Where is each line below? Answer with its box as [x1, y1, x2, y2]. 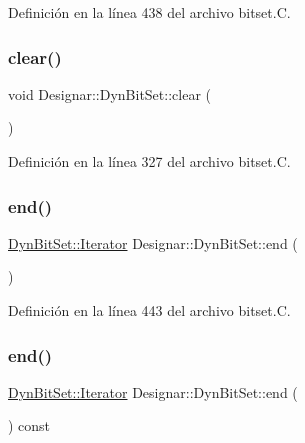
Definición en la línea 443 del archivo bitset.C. [8, 300, 291, 320]
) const [8, 415, 51, 436]
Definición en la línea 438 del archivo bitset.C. [8, 2, 291, 22]
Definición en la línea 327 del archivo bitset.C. [8, 151, 291, 171]
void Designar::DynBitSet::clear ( [8, 83, 211, 104]
